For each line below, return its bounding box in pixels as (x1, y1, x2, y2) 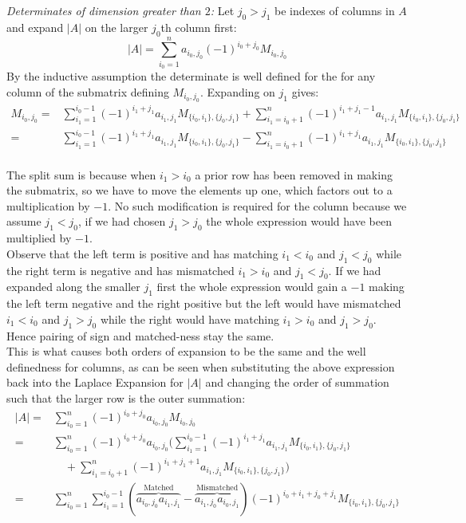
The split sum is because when (6, 166, 156, 183)
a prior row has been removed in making (195, 166, 393, 183)
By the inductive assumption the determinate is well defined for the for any (6, 68, 376, 85)
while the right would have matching (100, 310, 279, 327)
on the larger (85, 18, 148, 35)
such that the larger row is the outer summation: (6, 389, 246, 406)
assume (6, 213, 41, 230)
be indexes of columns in (274, 2, 395, 18)
